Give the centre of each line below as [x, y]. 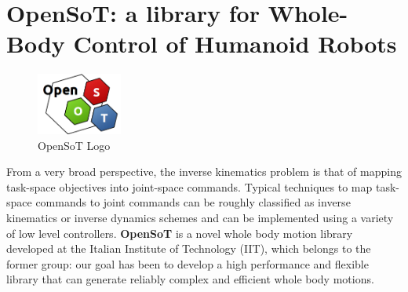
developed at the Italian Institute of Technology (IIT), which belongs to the [189, 248]
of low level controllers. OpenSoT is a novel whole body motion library [180, 233]
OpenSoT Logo [74, 145]
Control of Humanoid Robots [235, 44]
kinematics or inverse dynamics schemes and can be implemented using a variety [200, 217]
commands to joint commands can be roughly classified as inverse [193, 202]
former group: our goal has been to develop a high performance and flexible [188, 263]
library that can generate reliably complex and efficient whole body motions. [190, 279]
